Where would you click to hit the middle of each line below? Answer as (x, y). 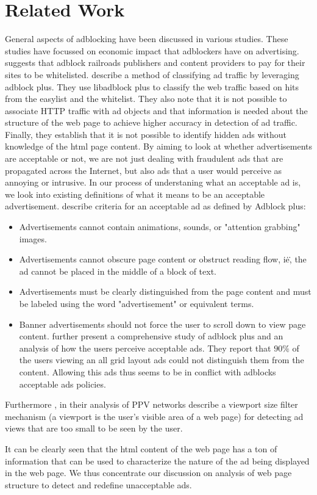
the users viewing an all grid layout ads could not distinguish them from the (162, 360)
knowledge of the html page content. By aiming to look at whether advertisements (158, 146)
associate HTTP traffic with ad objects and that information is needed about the (156, 110)
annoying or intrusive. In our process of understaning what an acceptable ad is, (153, 182)
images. (33, 238)
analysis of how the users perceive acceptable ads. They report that (145, 348)
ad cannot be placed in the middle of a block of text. (118, 271)
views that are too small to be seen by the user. (94, 428)
